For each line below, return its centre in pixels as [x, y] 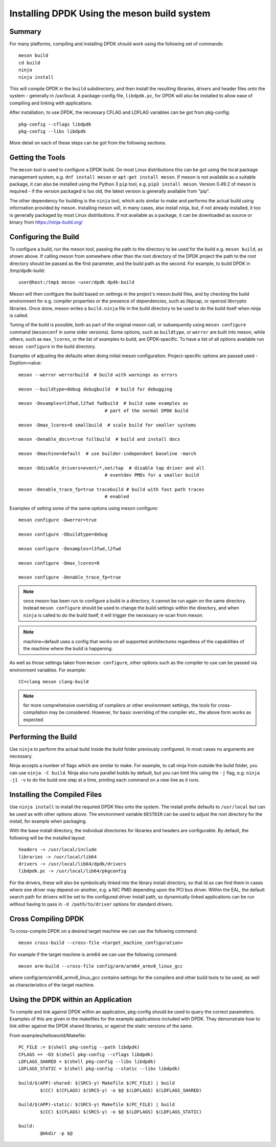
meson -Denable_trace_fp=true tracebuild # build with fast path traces [111, 490]
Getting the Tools [38, 158]
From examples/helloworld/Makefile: [48, 1035]
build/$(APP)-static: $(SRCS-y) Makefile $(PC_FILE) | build [97, 1105]
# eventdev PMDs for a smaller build [152, 475]
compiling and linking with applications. [51, 103]
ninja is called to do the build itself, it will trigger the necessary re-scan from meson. [113, 615]
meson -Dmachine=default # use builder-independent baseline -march [108, 454]
